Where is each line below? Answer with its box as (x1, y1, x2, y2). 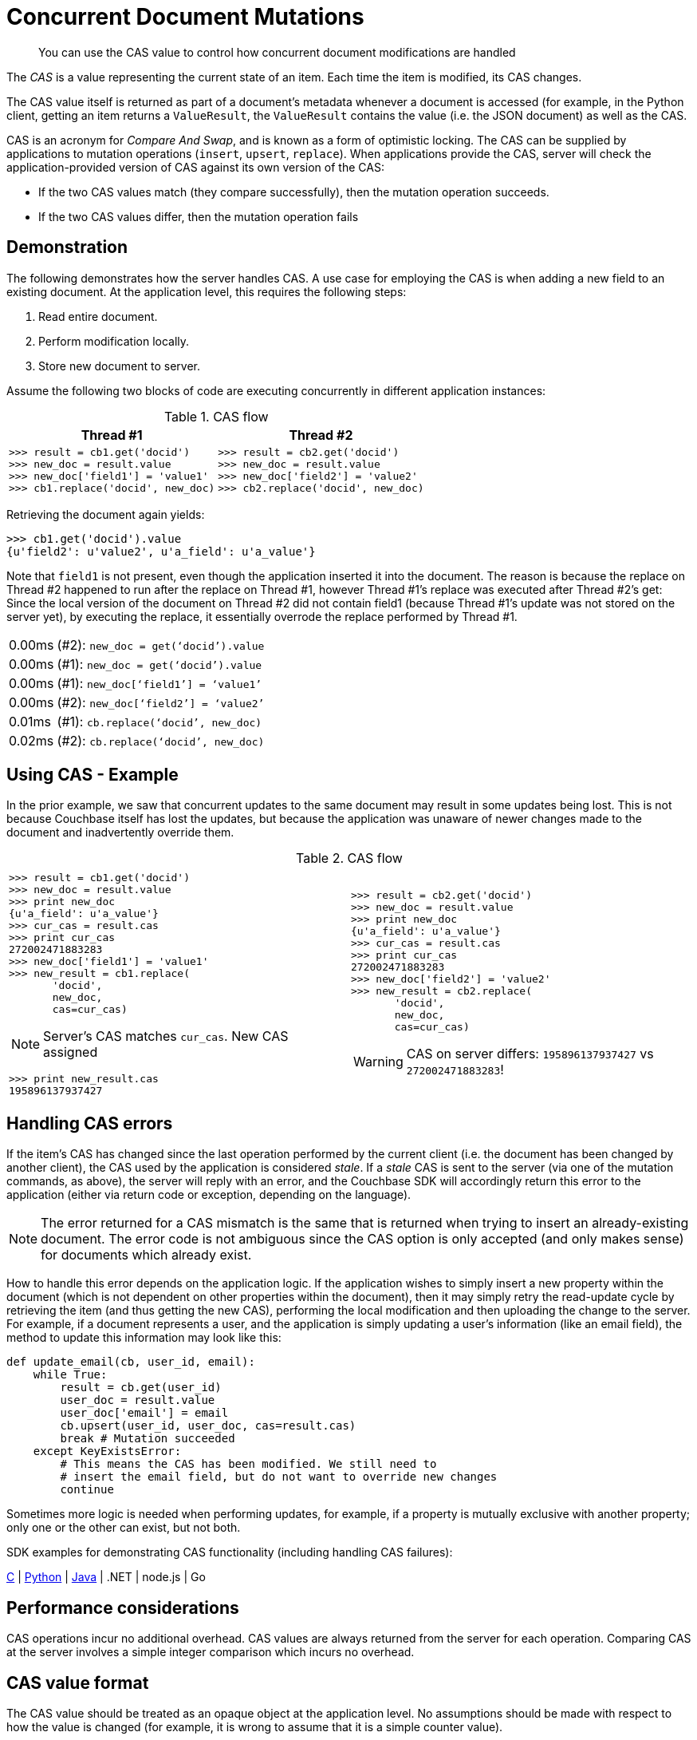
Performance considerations (6, 1597, 239, 1618)
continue (60, 1483, 114, 1497)
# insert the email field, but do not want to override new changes (60, 1470, 498, 1484)
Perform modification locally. (38, 334, 190, 348)
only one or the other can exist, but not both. (6, 1521, 241, 1535)
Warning (353, 1053, 404, 1070)
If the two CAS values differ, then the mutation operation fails (38, 209, 359, 223)
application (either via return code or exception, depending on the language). (6, 1188, 412, 1202)
